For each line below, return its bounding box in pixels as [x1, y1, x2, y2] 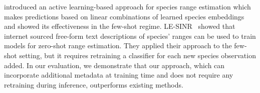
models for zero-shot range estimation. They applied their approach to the [4, 40, 232, 51]
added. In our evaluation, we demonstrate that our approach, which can [4, 60, 225, 70]
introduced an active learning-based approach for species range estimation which [4, 1, 251, 11]
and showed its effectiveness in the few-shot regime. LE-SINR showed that [4, 21, 235, 31]
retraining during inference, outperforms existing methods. [4, 79, 183, 90]
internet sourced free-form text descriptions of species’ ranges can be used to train [4, 30, 256, 41]
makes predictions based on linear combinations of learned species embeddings [4, 11, 244, 21]
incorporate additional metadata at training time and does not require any [4, 70, 233, 80]
